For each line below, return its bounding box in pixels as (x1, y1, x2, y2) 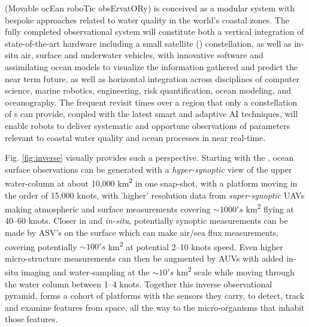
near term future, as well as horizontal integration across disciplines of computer (5, 72, 299, 85)
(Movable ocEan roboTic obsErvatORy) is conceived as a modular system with (5, 2, 295, 14)
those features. (5, 313, 58, 325)
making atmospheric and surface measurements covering (5, 202, 211, 215)
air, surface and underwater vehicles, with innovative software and (21, 49, 263, 61)
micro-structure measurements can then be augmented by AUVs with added (5, 251, 284, 264)
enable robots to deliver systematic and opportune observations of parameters (5, 119, 290, 131)
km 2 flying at (246, 201, 295, 215)
